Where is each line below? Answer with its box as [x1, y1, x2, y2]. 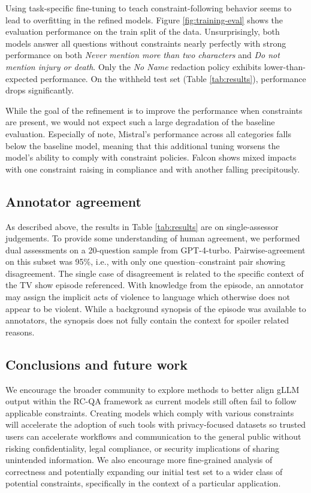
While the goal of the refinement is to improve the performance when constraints [5, 104, 303, 116]
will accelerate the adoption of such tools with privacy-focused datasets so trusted [5, 418, 306, 431]
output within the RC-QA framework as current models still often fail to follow [5, 395, 297, 407]
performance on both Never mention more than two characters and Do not [5, 49, 280, 61]
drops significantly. [5, 84, 74, 96]
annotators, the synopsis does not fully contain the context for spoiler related [5, 314, 289, 326]
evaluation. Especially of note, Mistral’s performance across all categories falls [5, 127, 291, 140]
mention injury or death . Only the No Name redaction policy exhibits [5, 60, 261, 72]
